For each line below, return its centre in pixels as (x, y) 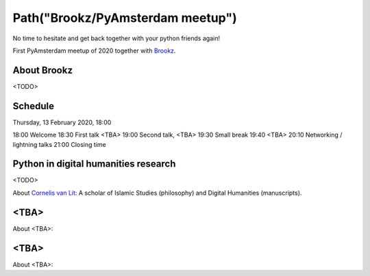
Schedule (34, 106)
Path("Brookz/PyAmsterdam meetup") (125, 18)
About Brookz (43, 70)
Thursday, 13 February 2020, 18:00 (62, 122)
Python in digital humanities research (94, 164)
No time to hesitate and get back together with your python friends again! (116, 38)
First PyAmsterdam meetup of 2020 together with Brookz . (94, 51)
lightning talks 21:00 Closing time (59, 144)
